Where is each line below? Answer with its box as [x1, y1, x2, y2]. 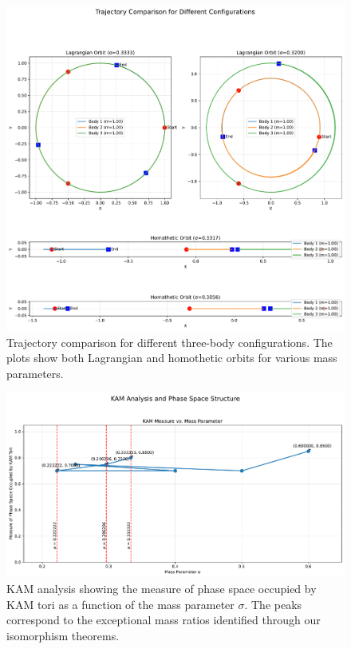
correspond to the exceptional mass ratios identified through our [6, 611, 321, 628]
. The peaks [244, 595, 302, 612]
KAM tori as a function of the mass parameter [6, 595, 235, 612]
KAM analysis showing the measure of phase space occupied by [6, 579, 317, 596]
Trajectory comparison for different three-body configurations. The [6, 333, 333, 350]
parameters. [6, 364, 64, 381]
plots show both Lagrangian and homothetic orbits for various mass [6, 349, 337, 366]
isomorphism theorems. [6, 627, 120, 643]
